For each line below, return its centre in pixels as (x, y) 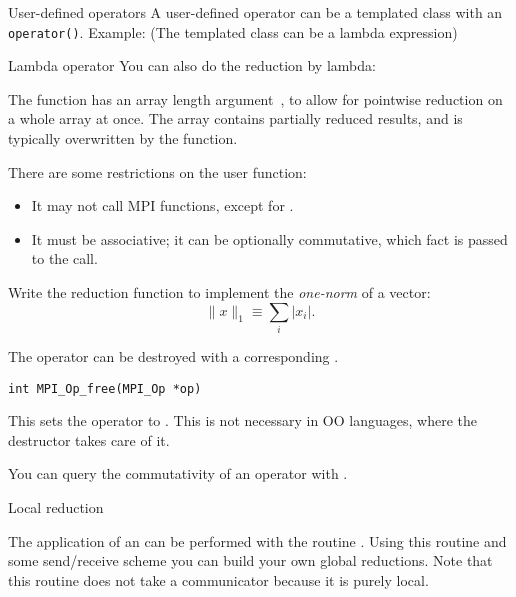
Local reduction (56, 506)
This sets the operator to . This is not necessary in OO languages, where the (242, 420)
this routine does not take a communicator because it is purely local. (218, 579)
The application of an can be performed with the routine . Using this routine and (257, 540)
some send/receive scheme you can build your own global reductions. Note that (250, 560)
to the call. (64, 258)
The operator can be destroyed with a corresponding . (173, 355)
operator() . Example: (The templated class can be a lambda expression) (233, 31)
